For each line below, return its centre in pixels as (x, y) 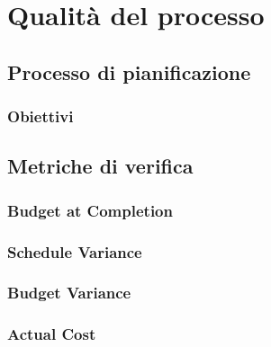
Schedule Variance (75, 251)
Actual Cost (52, 334)
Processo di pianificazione (129, 71)
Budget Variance (69, 293)
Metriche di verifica (100, 166)
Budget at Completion (90, 210)
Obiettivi (41, 116)
